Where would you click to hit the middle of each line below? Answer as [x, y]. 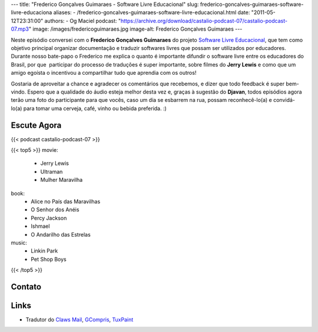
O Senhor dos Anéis [55, 210]
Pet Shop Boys [49, 259]
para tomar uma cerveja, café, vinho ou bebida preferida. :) [95, 108]
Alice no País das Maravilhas [66, 201]
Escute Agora [36, 125]
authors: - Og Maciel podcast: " [82, 21]
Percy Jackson [49, 218]
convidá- [284, 100]
